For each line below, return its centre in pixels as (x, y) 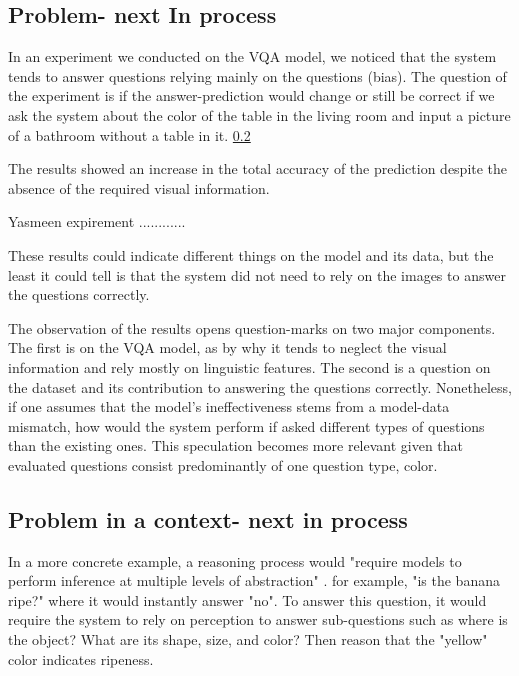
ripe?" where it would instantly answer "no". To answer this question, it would (247, 599)
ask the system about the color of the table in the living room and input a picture (259, 114)
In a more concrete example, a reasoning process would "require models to (235, 560)
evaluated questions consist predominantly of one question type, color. (223, 464)
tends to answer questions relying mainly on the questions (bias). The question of (257, 75)
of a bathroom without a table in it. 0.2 (129, 134)
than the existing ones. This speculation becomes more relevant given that (236, 445)
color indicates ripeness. (81, 658)
